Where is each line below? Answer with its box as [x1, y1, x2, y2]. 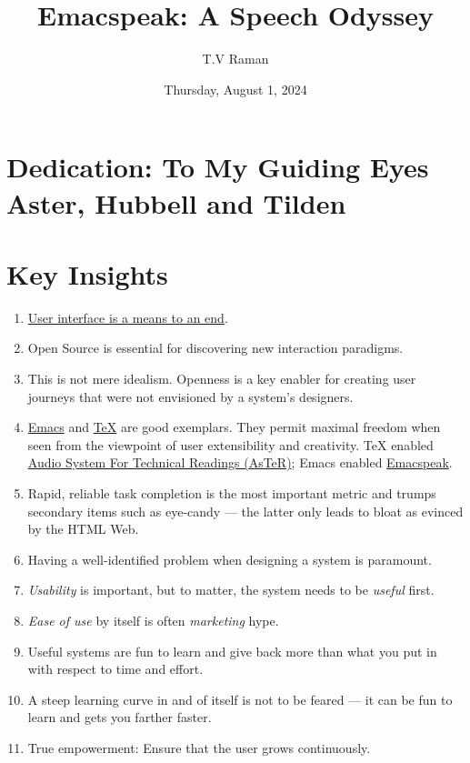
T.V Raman [202, 49, 269, 68]
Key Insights [6, 255, 168, 292]
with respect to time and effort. [27, 659, 204, 678]
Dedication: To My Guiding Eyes [6, 148, 429, 186]
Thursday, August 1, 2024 [164, 79, 307, 98]
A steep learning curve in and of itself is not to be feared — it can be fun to [27, 689, 453, 708]
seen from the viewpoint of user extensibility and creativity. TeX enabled [27, 435, 434, 454]
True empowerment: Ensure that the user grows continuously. [27, 738, 371, 757]
